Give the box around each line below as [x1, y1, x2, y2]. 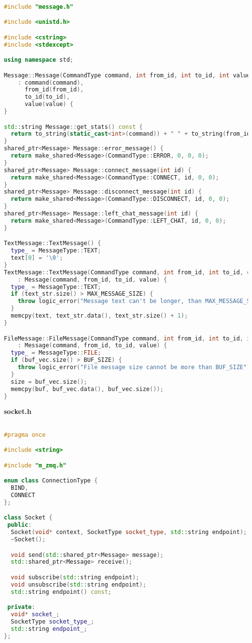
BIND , [11, 484, 29, 492]
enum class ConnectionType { [4, 477, 98, 484]
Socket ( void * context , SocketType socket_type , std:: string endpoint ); [11, 529, 247, 536]
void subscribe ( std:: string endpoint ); [11, 573, 140, 581]
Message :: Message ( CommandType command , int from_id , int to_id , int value [4, 71, 251, 79]
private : [7, 604, 35, 611]
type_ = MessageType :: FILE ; [11, 349, 101, 357]
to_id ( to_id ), [24, 93, 70, 101]
